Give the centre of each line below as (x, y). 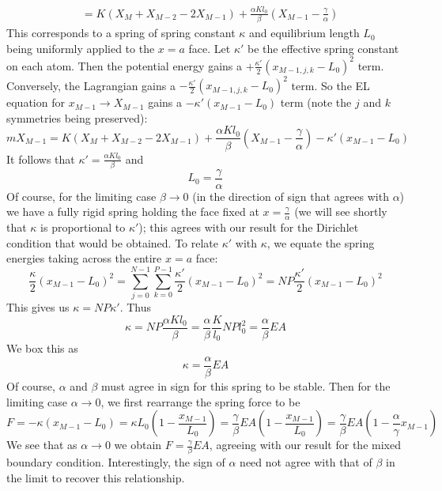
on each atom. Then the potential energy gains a (124, 65)
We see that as (42, 445)
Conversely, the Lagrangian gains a (91, 85)
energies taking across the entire (84, 258)
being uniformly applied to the (81, 48)
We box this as (42, 348)
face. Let (210, 48)
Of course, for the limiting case (81, 196)
